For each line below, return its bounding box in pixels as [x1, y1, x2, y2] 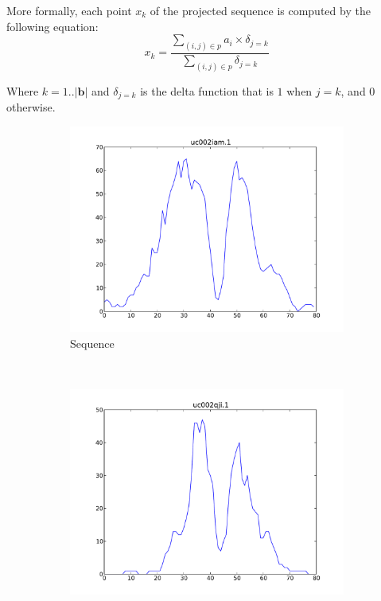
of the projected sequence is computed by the [150, 2, 371, 18]
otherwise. [6, 99, 56, 115]
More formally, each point [6, 2, 132, 18]
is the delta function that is [140, 82, 274, 99]
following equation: [6, 18, 99, 34]
